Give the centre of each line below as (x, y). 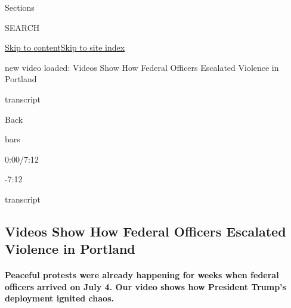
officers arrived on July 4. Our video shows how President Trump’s (145, 286)
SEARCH (22, 27)
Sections (20, 7)
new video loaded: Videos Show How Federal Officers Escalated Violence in (142, 67)
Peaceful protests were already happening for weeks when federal (142, 275)
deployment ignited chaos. (59, 298)
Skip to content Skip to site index (65, 47)
